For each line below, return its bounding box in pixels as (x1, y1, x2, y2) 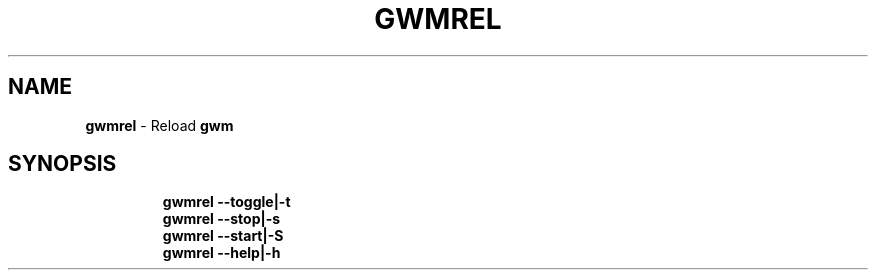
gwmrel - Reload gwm (85, 116, 234, 134)
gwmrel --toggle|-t (162, 193, 291, 211)
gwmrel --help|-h (162, 244, 281, 262)
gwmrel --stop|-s (162, 210, 281, 228)
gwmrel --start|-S (162, 227, 284, 245)
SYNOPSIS (8, 151, 117, 177)
